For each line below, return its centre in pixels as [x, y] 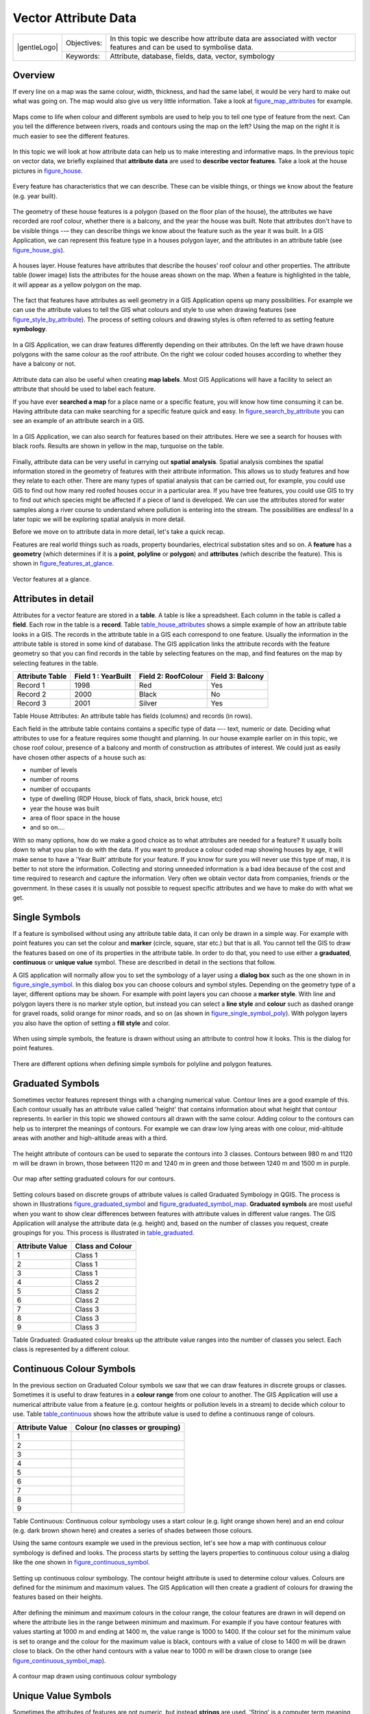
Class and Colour [103, 1246]
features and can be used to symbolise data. [182, 47]
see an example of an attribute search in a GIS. [79, 421]
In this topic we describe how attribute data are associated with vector [223, 38]
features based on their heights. [58, 1597]
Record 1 [31, 686]
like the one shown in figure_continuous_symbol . [81, 1562]
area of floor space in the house [75, 818]
